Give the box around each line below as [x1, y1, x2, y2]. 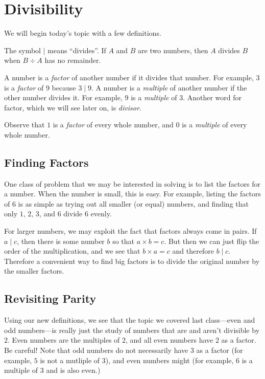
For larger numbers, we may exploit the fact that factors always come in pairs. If [4, 226, 257, 236]
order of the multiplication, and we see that [4, 246, 140, 256]
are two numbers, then [138, 44, 208, 55]
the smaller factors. [4, 265, 64, 276]
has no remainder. [44, 55, 101, 65]
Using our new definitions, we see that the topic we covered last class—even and [4, 315, 255, 325]
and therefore [172, 246, 214, 256]
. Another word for [183, 92, 242, 103]
